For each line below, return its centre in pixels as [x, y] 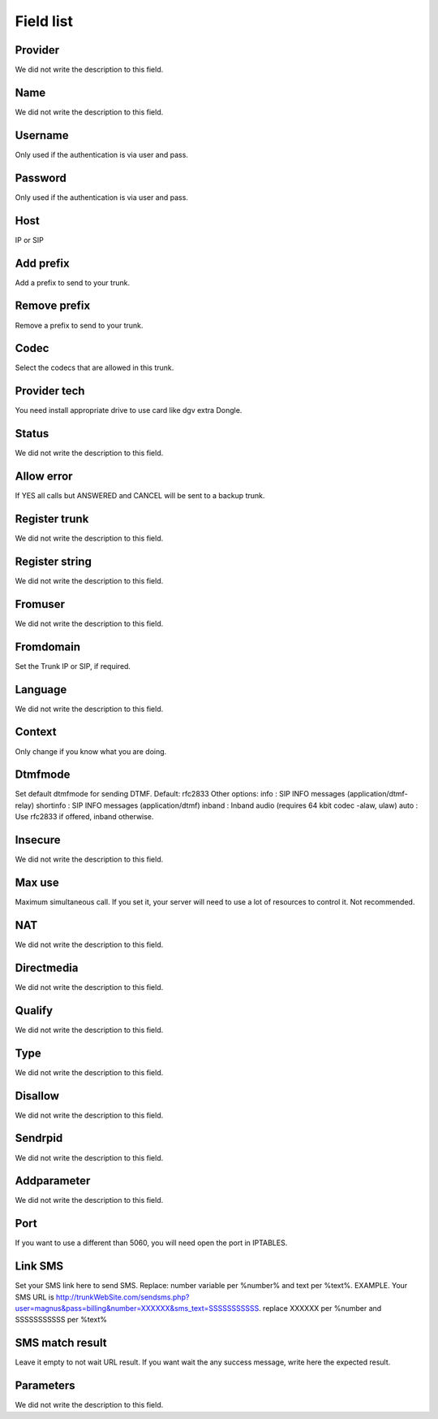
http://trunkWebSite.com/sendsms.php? [122, 1297]
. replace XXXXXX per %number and [320, 1308]
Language [41, 690]
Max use [37, 882]
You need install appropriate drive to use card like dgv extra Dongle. [129, 410]
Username [42, 135]
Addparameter [53, 1181]
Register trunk [52, 519]
